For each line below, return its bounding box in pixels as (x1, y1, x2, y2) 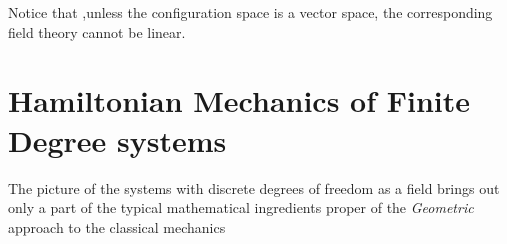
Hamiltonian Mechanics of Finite (8, 80, 471, 121)
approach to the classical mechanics (8, 216, 226, 237)
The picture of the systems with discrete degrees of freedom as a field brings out (8, 177, 500, 198)
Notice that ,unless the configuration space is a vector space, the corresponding (8, 2, 493, 22)
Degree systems (8, 119, 227, 160)
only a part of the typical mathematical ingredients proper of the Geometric (8, 197, 474, 218)
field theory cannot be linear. (8, 21, 186, 42)
